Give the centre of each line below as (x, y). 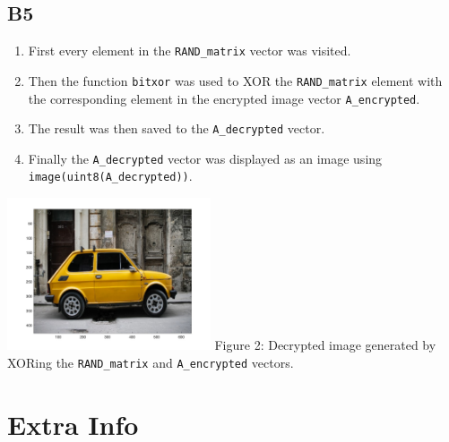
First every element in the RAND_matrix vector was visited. (190, 51)
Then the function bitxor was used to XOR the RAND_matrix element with (235, 80)
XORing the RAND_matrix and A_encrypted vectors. (151, 362)
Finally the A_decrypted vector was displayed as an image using (205, 158)
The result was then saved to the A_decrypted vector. (177, 128)
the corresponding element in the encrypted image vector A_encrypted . (224, 98)
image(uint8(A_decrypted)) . (110, 176)
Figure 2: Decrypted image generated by (325, 345)
